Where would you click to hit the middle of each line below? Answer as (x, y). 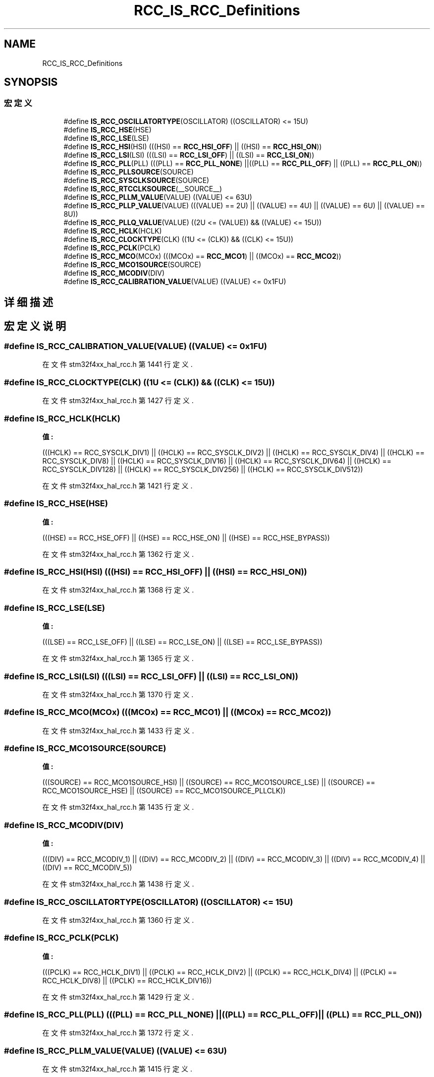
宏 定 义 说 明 (35, 326)
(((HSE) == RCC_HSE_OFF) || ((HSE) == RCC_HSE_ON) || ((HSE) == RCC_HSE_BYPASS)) (186, 538)
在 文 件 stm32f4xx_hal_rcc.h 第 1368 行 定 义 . (118, 590)
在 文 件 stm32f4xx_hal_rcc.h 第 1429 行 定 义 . (118, 997)
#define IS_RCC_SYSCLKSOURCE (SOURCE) (136, 180)
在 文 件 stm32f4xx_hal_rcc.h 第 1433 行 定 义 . (118, 730)
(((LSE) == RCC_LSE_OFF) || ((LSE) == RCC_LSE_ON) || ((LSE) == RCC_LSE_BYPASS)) (182, 642)
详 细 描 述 (28, 302)
